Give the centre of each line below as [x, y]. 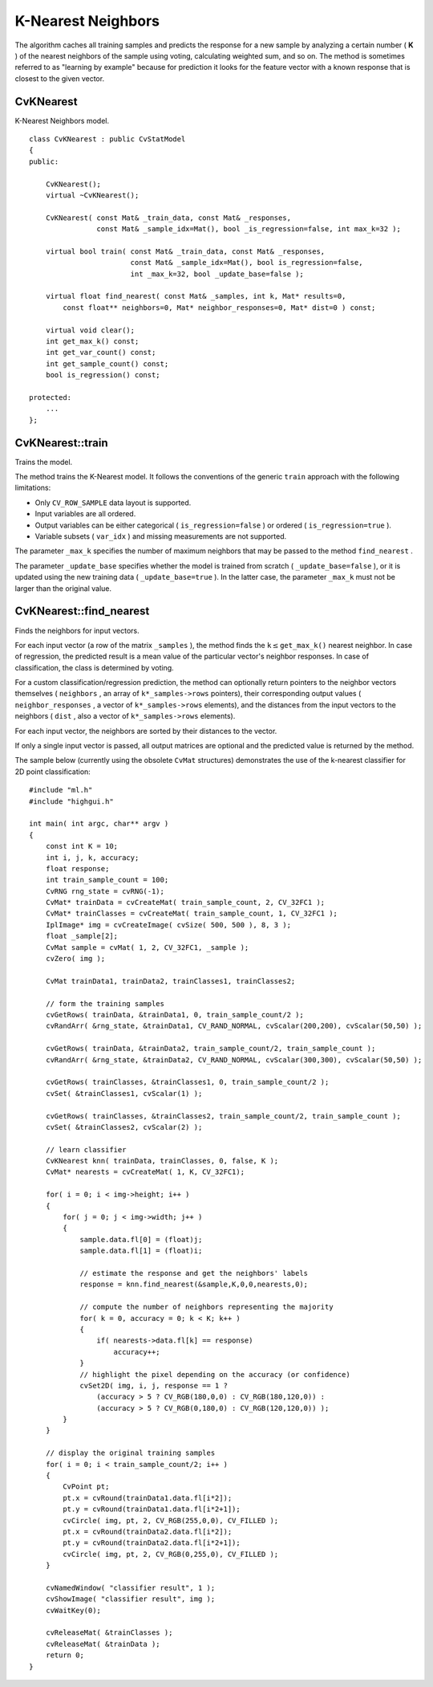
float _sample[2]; [82, 936]
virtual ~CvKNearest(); [92, 195]
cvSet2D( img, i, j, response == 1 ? [154, 1385]
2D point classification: [53, 772]
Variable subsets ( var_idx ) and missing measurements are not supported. [161, 536]
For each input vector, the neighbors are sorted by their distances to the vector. [146, 731]
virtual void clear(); [90, 330]
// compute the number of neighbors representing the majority [206, 1307]
